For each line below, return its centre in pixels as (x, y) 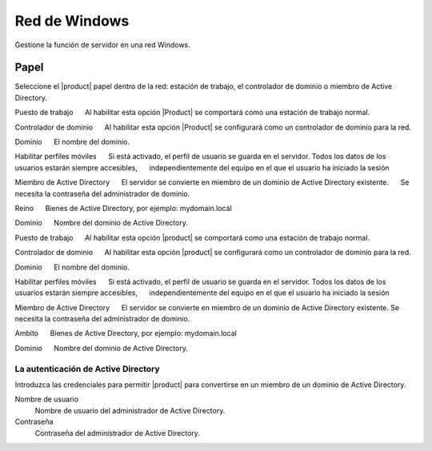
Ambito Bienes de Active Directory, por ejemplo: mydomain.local (126, 333)
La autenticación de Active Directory (87, 369)
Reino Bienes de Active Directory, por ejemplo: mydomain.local (123, 208)
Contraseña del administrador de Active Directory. (117, 433)
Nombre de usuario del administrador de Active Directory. (130, 410)
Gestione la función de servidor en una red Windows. (103, 45)
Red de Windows (72, 21)
